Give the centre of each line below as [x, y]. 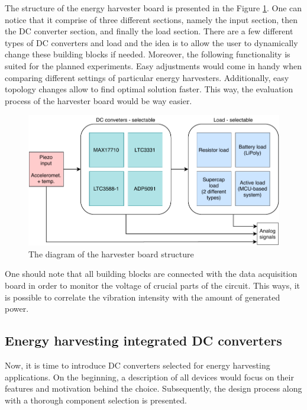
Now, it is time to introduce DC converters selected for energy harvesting [138, 365]
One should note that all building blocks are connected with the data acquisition [151, 274]
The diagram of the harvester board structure [111, 254]
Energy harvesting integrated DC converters [143, 340]
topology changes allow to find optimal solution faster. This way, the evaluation [149, 89]
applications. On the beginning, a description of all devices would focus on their [149, 377]
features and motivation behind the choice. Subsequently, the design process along [153, 388]
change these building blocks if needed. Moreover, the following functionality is [148, 54]
